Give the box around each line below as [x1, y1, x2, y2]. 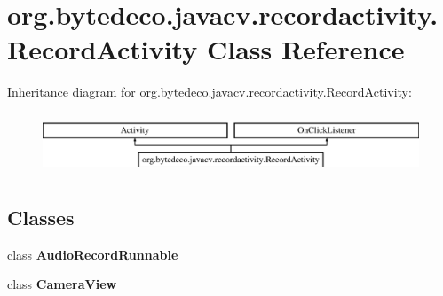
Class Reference [206, 31, 405, 67]
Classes [7, 204, 75, 231]
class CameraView [7, 275, 117, 293]
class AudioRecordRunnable [7, 245, 178, 263]
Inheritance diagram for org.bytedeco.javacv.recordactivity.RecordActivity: [7, 82, 412, 101]
